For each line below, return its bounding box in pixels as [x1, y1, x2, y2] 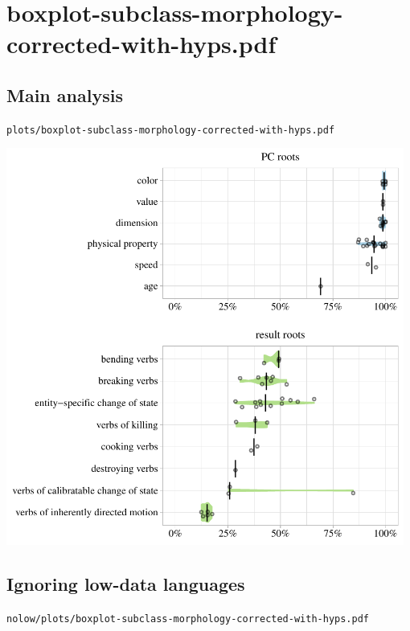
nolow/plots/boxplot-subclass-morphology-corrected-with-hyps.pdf [6, 613, 370, 625]
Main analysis [6, 82, 123, 107]
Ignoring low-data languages [6, 572, 245, 596]
